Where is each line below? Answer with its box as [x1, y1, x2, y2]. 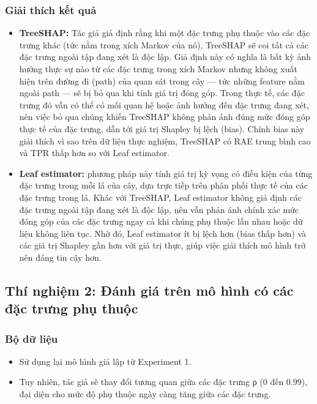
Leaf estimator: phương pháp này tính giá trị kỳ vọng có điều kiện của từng [19, 166, 313, 179]
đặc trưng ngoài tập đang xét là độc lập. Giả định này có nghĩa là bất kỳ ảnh [19, 50, 311, 63]
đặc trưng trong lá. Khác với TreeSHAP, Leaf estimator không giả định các [19, 190, 302, 203]
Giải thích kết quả [5, 2, 97, 17]
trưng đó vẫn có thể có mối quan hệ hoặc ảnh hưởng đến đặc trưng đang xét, [19, 98, 310, 111]
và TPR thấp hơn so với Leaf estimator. [19, 146, 170, 159]
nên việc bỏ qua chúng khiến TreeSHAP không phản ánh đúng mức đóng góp [19, 110, 310, 123]
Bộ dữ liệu [5, 331, 58, 346]
